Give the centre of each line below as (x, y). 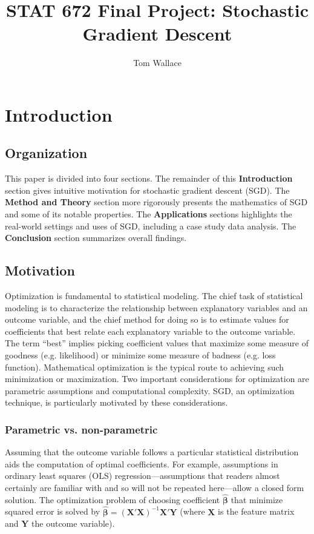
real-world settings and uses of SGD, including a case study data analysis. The (151, 226)
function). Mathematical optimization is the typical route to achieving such (145, 367)
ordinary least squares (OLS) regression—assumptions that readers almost (142, 476)
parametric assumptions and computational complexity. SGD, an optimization (150, 390)
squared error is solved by (53, 511)
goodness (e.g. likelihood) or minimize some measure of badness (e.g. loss (140, 355)
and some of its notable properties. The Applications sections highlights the (149, 214)
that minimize (257, 499)
